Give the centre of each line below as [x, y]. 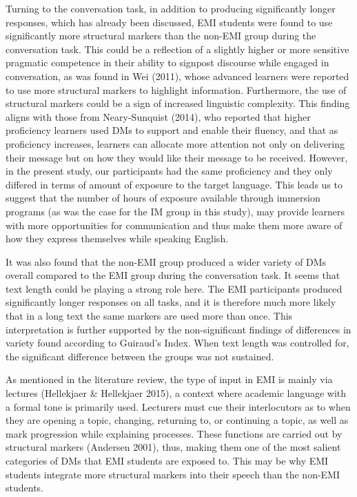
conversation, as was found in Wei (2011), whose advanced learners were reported [177, 76]
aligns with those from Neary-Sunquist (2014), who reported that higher [158, 116]
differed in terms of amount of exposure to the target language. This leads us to [174, 184]
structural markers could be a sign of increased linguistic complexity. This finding [178, 103]
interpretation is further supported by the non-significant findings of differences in [178, 329]
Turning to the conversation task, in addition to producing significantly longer [171, 8]
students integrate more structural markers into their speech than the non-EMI [173, 474]
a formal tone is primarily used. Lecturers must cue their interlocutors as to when [178, 406]
